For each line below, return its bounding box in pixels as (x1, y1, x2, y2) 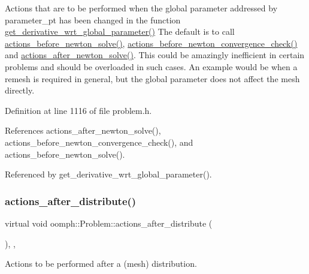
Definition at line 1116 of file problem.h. (5, 104, 152, 116)
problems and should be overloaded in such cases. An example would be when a (5, 60, 298, 73)
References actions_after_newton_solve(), (5, 124, 161, 137)
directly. (5, 84, 35, 97)
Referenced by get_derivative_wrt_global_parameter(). (5, 168, 212, 180)
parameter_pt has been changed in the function (5, 13, 181, 26)
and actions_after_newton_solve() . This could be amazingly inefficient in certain (5, 49, 305, 61)
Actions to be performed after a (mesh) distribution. (5, 257, 197, 270)
